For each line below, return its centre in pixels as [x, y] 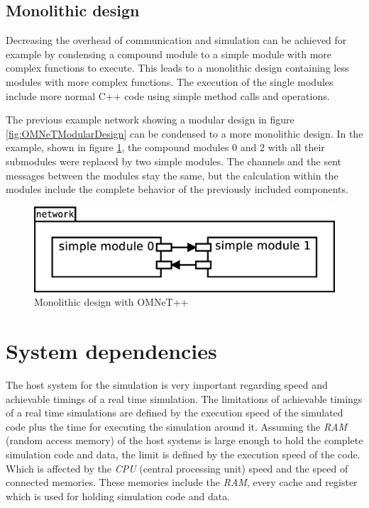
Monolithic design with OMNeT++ [111, 302]
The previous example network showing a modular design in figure [150, 120]
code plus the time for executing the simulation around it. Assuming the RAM [177, 426]
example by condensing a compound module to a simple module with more [169, 54]
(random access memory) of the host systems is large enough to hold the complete [184, 440]
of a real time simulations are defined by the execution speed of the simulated [175, 413]
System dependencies [111, 351]
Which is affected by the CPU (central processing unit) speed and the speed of [177, 468]
